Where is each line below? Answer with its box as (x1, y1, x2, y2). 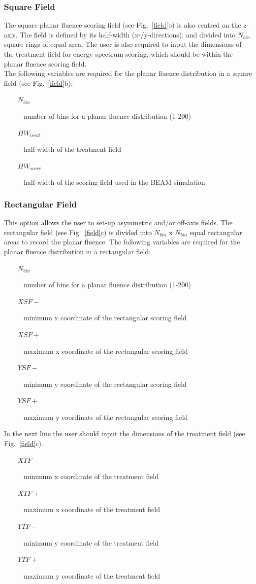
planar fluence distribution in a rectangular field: (4, 246, 151, 256)
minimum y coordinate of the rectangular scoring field (24, 378, 187, 389)
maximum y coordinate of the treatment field (24, 570, 160, 581)
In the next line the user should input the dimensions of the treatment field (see (4, 428, 245, 439)
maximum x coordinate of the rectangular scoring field (24, 345, 188, 356)
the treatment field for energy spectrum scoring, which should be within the (4, 49, 233, 59)
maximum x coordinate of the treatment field (24, 504, 160, 515)
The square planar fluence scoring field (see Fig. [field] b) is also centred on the (4, 20, 241, 30)
